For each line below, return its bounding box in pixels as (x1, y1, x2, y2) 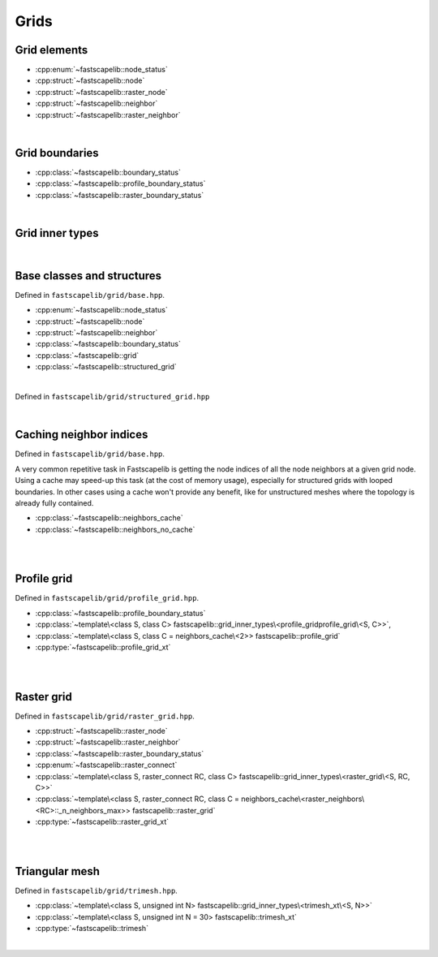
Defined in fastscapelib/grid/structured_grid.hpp (15, 392, 210, 402)
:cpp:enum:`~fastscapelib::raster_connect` (35, 760, 178, 770)
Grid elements (15, 43, 88, 57)
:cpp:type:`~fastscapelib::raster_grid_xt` (35, 817, 170, 827)
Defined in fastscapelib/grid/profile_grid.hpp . (15, 593, 200, 603)
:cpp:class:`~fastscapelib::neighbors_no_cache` (35, 524, 195, 534)
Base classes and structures (15, 269, 162, 282)
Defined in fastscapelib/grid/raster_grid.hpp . (15, 711, 195, 721)
